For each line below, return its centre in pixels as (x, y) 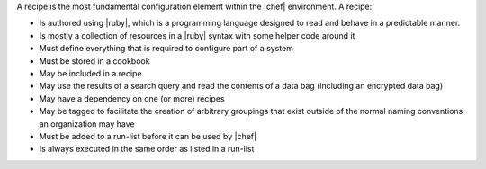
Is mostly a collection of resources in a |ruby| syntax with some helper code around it (197, 35)
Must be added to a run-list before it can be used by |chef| (148, 136)
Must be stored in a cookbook (94, 61)
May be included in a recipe (91, 73)
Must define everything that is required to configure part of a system (166, 49)
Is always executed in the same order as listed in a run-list (147, 149)
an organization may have (87, 124)
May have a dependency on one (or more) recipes (132, 98)
